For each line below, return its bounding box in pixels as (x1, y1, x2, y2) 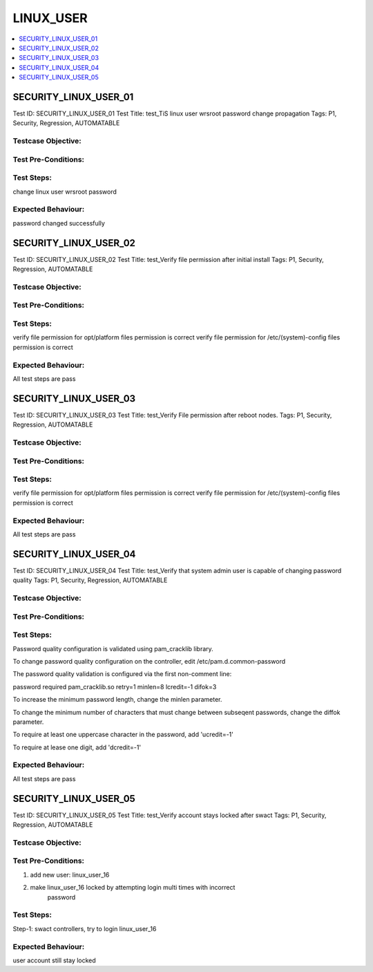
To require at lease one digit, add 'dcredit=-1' (12, 743, 142, 751)
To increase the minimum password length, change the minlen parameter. (12, 695, 222, 704)
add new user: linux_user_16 (30, 870, 110, 879)
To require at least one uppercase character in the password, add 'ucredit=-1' (12, 730, 234, 739)
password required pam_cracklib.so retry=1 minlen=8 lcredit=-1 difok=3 (12, 682, 217, 691)
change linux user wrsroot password (12, 187, 117, 196)
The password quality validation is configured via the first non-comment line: (12, 670, 232, 678)
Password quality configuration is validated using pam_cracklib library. (12, 644, 213, 653)
